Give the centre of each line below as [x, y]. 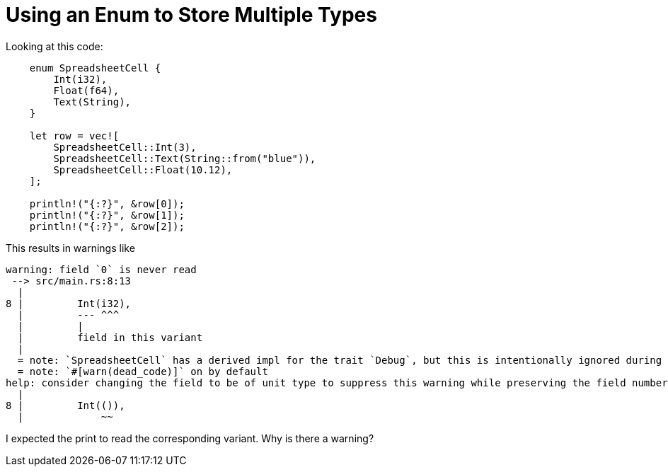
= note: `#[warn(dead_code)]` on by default [143, 371]
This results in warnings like [70, 248]
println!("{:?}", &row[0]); [107, 203]
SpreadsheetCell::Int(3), [125, 147]
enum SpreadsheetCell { [95, 68]
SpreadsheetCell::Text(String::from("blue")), [185, 158]
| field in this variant [110, 337]
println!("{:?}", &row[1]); [107, 215]
